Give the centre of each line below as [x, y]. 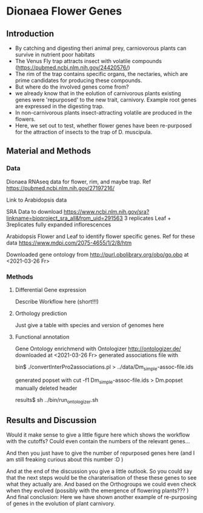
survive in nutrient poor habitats [55, 55]
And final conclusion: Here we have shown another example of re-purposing [101, 497]
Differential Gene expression [51, 290]
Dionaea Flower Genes [64, 11]
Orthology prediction [41, 313]
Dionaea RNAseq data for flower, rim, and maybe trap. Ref [79, 182]
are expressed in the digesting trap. [59, 106]
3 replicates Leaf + [148, 218]
